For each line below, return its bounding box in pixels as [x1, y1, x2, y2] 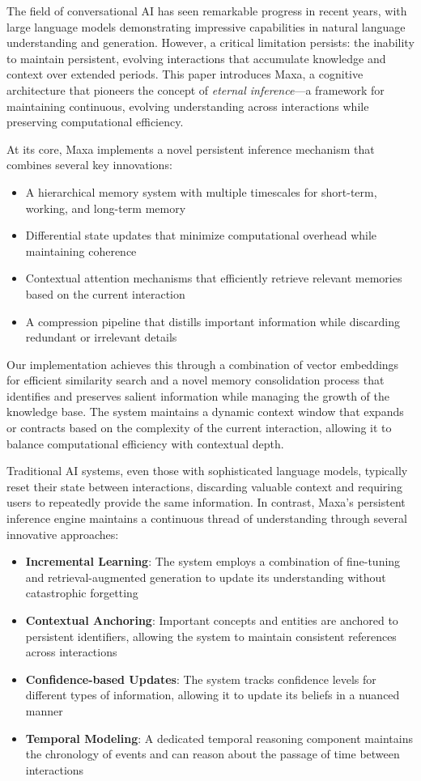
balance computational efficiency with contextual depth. [6, 435, 284, 452]
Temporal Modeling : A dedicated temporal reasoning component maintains [25, 729, 413, 746]
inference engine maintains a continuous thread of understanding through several [6, 510, 407, 527]
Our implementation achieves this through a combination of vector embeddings [6, 355, 399, 372]
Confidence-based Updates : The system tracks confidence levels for [25, 670, 376, 687]
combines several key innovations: [6, 156, 172, 173]
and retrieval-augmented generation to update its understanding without [25, 568, 386, 585]
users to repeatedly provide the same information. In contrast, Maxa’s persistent [6, 494, 406, 511]
